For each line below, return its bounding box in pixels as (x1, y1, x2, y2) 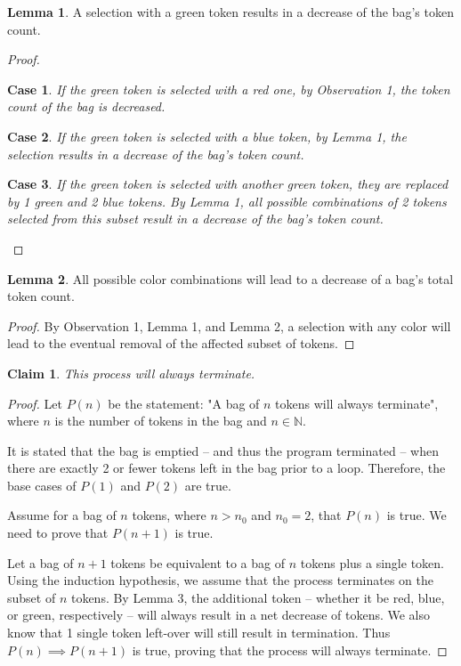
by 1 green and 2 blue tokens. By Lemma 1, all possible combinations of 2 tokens (7, 191, 447, 210)
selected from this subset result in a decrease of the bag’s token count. (7, 209, 384, 228)
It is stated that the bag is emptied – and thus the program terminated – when (7, 441, 439, 459)
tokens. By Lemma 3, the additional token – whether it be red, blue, (70, 588, 445, 606)
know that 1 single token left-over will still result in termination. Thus (7, 623, 391, 642)
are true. (184, 475, 231, 494)
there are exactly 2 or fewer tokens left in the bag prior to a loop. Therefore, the (7, 459, 446, 477)
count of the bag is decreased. (7, 97, 166, 116)
